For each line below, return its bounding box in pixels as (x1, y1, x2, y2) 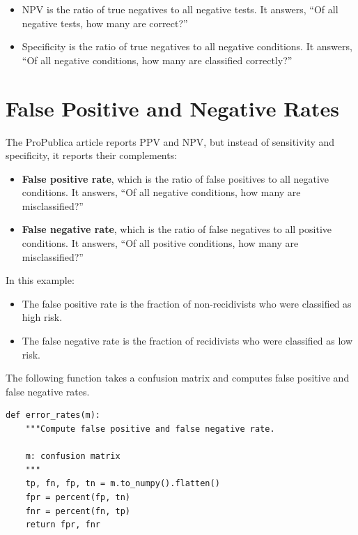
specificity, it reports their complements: (6, 148, 178, 163)
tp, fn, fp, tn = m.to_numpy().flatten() (25, 479, 220, 489)
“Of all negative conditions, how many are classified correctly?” (22, 52, 293, 67)
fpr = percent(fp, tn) (25, 492, 130, 502)
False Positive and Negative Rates (6, 93, 339, 122)
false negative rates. (6, 384, 90, 398)
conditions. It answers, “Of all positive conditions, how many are (22, 236, 299, 250)
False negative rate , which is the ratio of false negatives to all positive (22, 222, 332, 236)
